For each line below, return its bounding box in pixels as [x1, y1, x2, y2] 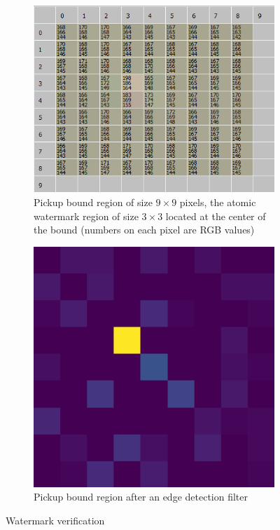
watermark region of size [34, 208, 139, 223]
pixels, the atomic [179, 194, 256, 209]
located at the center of [165, 208, 266, 223]
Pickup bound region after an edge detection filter [34, 489, 248, 504]
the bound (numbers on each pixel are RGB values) [34, 222, 255, 237]
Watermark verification [6, 512, 105, 527]
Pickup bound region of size [34, 194, 153, 209]
